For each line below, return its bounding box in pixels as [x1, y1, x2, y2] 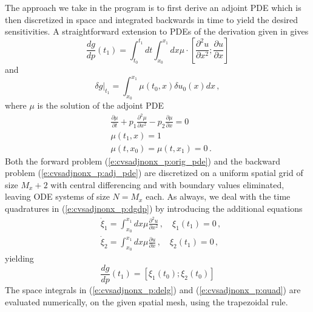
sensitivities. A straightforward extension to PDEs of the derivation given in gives [5, 25, 309, 38]
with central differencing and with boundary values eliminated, [50, 178, 284, 191]
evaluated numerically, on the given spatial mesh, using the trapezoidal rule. [5, 295, 288, 308]
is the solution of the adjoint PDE [37, 99, 164, 112]
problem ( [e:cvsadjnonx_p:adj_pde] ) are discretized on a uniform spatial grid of [5, 166, 303, 179]
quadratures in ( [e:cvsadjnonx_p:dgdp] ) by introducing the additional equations [5, 202, 303, 215]
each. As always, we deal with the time [146, 190, 291, 203]
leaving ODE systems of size [5, 190, 110, 203]
